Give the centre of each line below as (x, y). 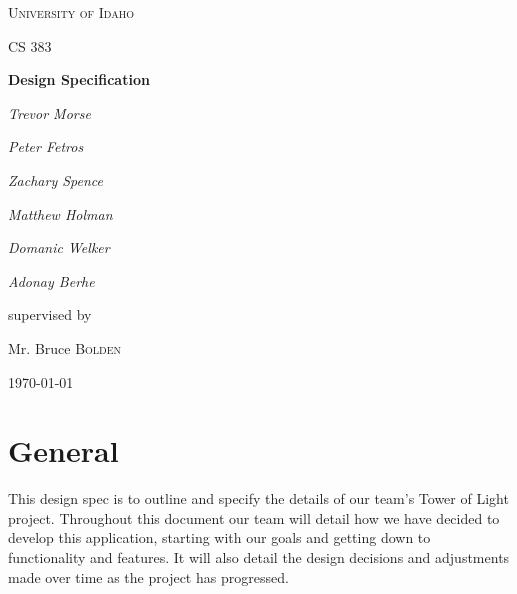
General (63, 450)
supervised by (50, 314)
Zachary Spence (55, 179)
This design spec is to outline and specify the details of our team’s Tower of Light (258, 498)
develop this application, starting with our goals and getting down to (219, 537)
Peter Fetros (46, 146)
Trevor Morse (49, 112)
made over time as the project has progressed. (148, 576)
